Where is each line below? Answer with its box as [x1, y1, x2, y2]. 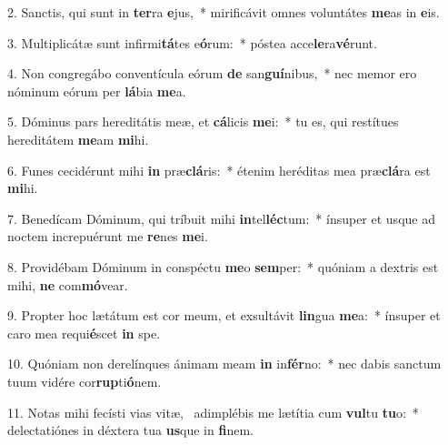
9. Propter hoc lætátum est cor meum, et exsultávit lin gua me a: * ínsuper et [7, 306, 441, 325]
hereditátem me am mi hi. [7, 129, 149, 148]
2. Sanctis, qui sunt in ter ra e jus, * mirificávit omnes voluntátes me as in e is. [7, 3, 440, 21]
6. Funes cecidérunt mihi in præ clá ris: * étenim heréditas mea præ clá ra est [7, 160, 431, 179]
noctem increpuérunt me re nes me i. [7, 227, 208, 246]
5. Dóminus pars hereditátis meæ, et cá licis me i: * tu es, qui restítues [7, 112, 399, 131]
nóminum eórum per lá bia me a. [7, 81, 186, 100]
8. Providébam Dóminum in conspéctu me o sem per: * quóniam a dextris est [7, 257, 439, 276]
